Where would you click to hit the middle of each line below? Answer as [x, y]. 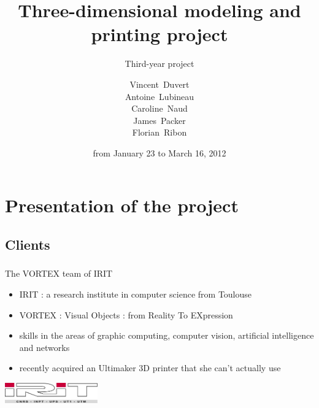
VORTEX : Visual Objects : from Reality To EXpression [126, 314]
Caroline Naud [159, 108]
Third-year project [159, 64]
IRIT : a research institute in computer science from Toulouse [136, 294]
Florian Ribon [159, 132]
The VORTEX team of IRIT [59, 273]
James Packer [159, 120]
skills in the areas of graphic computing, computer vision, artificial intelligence [167, 335]
